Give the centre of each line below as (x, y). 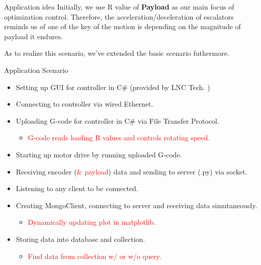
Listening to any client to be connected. (77, 188)
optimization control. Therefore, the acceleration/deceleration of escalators (119, 16)
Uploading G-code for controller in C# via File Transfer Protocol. (117, 120)
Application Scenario (36, 70)
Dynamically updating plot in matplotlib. (92, 222)
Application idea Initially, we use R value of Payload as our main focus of (119, 7)
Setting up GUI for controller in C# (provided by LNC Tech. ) (113, 87)
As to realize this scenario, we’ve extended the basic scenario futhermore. (117, 53)
